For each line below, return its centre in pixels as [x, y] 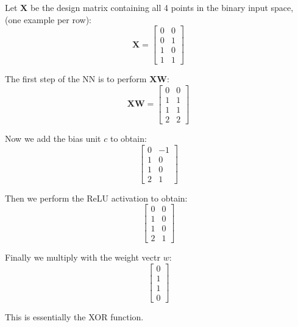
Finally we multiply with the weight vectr [83, 257]
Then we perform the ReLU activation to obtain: [96, 198]
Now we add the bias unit [53, 139]
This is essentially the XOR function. [74, 317]
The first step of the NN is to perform [76, 79]
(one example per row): [48, 19]
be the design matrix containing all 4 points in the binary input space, [162, 7]
